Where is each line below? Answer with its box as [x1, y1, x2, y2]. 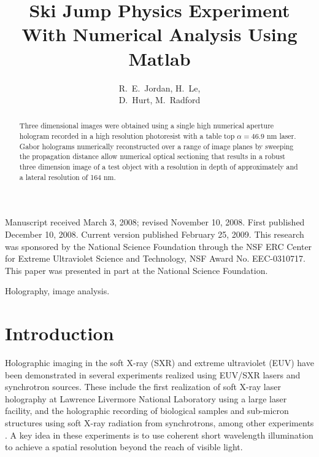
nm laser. [266, 131, 296, 141]
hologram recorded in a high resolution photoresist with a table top [19, 131, 235, 141]
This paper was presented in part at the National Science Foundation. [5, 264, 268, 276]
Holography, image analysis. [5, 284, 110, 297]
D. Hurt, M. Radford [118, 93, 201, 106]
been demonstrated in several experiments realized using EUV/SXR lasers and [5, 368, 301, 381]
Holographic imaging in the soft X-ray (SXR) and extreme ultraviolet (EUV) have [5, 356, 314, 369]
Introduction [5, 321, 114, 346]
